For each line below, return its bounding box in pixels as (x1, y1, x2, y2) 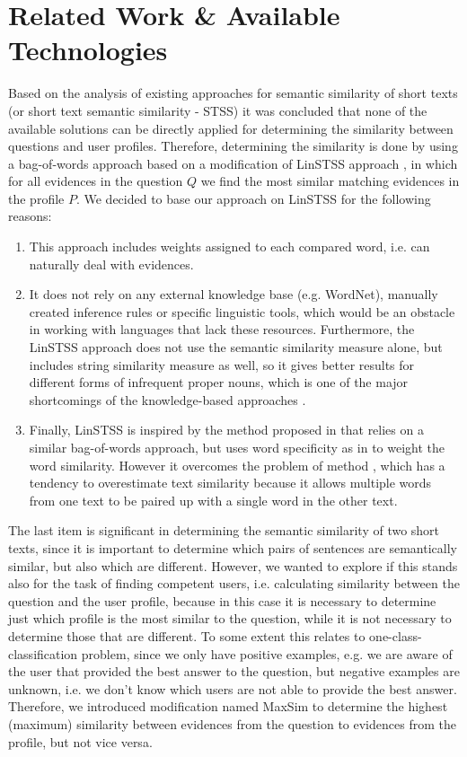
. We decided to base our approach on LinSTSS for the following (75, 189, 431, 207)
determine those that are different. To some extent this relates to (8, 626, 366, 645)
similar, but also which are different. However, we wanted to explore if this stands (8, 556, 458, 575)
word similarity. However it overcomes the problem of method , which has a (29, 455, 445, 474)
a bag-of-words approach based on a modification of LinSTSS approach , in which (8, 154, 458, 172)
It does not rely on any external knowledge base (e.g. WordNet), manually (29, 285, 438, 304)
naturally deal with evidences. (29, 254, 194, 273)
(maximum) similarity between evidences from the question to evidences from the (8, 714, 456, 733)
